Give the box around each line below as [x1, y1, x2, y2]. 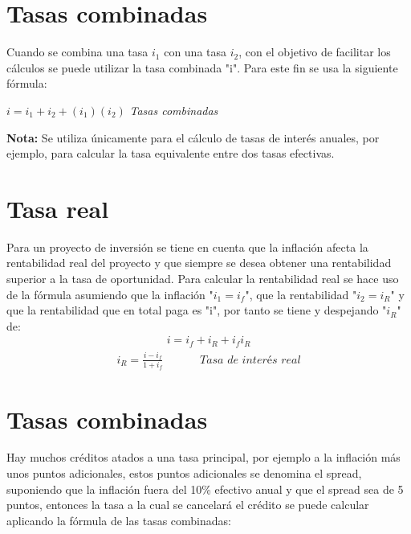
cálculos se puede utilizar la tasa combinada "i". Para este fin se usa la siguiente [6, 59, 398, 76]
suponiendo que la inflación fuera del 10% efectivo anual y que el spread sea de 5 [6, 480, 404, 497]
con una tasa [164, 43, 227, 60]
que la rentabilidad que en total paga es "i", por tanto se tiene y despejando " [6, 302, 387, 318]
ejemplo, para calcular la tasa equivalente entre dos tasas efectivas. [6, 145, 335, 162]
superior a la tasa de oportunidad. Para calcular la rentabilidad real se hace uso [6, 270, 399, 286]
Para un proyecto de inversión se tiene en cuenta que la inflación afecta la [6, 238, 368, 255]
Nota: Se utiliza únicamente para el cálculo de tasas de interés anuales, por [6, 129, 380, 146]
